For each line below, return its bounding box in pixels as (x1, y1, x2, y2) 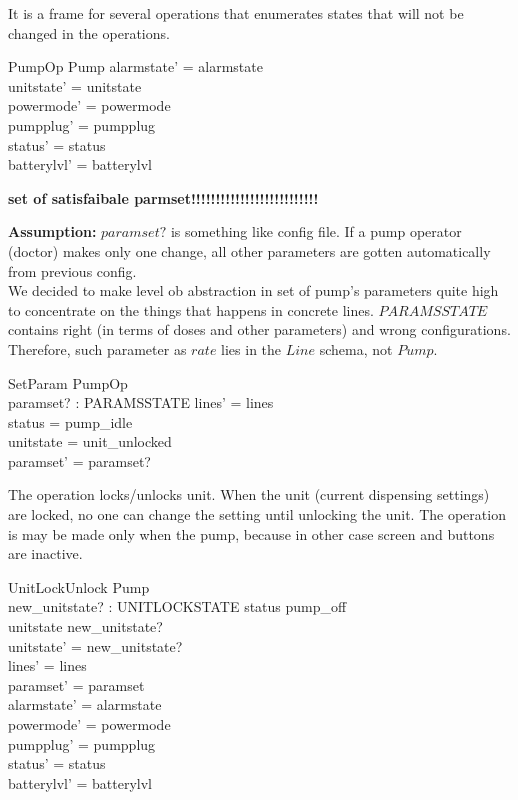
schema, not (319, 338, 393, 359)
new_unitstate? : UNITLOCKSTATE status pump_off (8, 596, 347, 617)
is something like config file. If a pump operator (170, 221, 462, 242)
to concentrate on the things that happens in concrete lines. (8, 299, 374, 320)
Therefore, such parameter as (8, 338, 187, 359)
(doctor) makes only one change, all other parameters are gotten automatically (8, 240, 491, 261)
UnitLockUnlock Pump (8, 576, 150, 597)
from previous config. (8, 260, 137, 281)
